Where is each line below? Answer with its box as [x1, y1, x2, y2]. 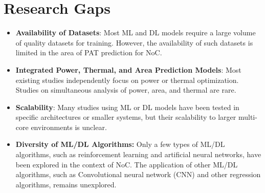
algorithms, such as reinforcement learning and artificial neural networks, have [15, 149, 261, 160]
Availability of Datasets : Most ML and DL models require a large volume [15, 27, 256, 38]
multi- [238, 112, 257, 122]
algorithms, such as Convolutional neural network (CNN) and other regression [15, 169, 261, 180]
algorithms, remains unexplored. [15, 179, 117, 189]
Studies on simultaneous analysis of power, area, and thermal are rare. [15, 84, 236, 95]
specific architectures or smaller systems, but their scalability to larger [15, 112, 236, 122]
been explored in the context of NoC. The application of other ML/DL [15, 159, 238, 169]
